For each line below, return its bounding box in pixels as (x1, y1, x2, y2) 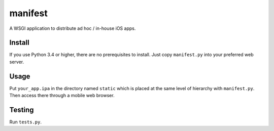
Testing (9, 105, 34, 114)
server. (9, 59, 24, 65)
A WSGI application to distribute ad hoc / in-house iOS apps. (9, 25, 136, 31)
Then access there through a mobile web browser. (9, 93, 115, 99)
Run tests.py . (9, 119, 42, 125)
